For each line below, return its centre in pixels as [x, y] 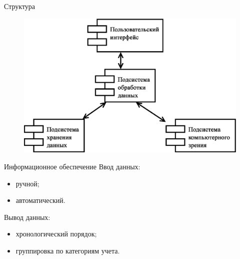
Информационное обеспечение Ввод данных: [72, 167]
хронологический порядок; [56, 234]
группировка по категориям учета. [68, 251]
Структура [20, 6]
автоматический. [40, 200]
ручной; [27, 183]
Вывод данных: [27, 217]
